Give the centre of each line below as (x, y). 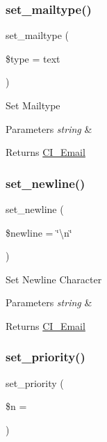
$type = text (33, 58)
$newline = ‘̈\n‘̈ (39, 232)
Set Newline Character (54, 279)
